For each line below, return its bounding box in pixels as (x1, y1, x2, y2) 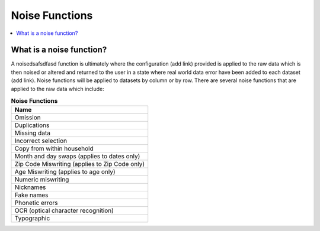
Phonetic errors (14, 199, 58, 207)
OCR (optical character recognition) (14, 207, 114, 215)
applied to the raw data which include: (11, 85, 105, 92)
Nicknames (14, 183, 46, 191)
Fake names (14, 191, 49, 199)
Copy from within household (14, 145, 94, 153)
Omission (14, 113, 41, 122)
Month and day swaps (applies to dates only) (14, 152, 140, 161)
